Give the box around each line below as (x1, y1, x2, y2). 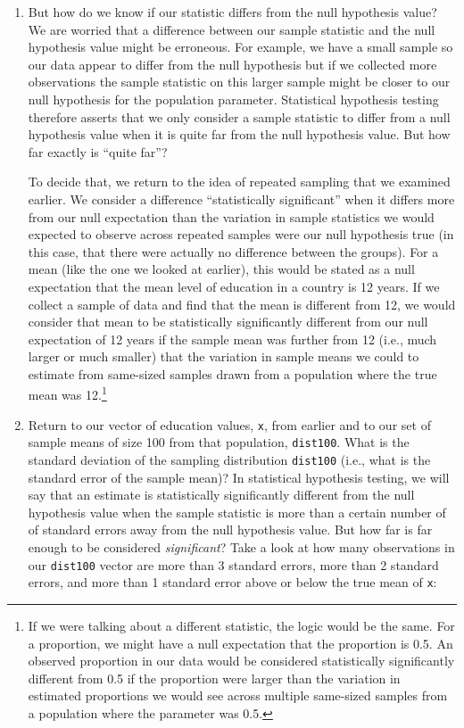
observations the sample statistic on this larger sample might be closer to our (28, 72, 451, 91)
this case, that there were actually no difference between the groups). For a (28, 242, 439, 261)
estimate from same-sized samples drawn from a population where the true (28, 364, 437, 383)
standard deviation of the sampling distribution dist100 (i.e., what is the (28, 451, 431, 469)
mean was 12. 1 (28, 383, 107, 404)
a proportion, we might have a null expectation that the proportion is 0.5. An (28, 633, 453, 652)
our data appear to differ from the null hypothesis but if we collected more (28, 54, 437, 73)
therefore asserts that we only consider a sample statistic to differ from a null (28, 107, 451, 126)
